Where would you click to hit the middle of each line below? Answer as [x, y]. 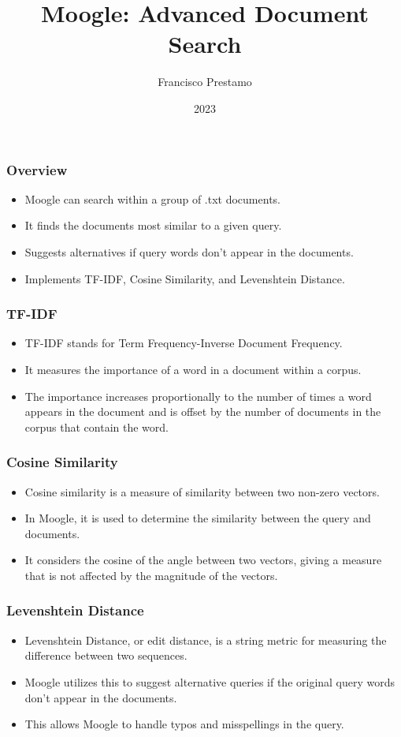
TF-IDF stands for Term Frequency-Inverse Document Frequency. [184, 343]
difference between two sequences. [106, 655]
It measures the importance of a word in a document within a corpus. [193, 369]
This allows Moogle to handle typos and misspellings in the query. [184, 724]
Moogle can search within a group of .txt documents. [152, 198]
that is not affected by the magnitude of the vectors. [151, 575]
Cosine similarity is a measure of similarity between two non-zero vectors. [202, 491]
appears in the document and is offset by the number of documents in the [203, 412]
